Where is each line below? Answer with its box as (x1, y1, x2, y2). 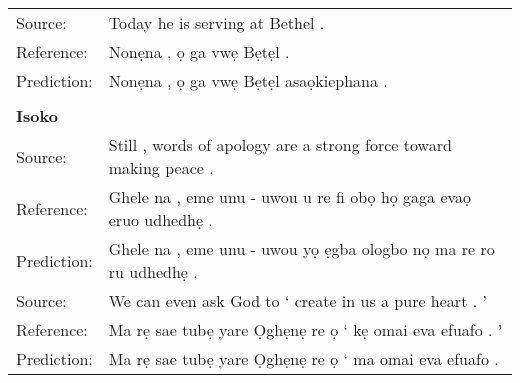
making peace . (108, 156, 214, 179)
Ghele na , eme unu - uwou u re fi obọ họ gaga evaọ (108, 185, 472, 208)
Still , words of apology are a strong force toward (108, 133, 452, 156)
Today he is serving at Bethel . (108, 11, 325, 34)
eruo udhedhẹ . (108, 208, 213, 231)
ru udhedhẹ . (108, 260, 198, 283)
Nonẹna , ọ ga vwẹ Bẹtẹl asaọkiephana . (108, 69, 388, 92)
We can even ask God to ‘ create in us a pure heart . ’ (108, 289, 487, 312)
